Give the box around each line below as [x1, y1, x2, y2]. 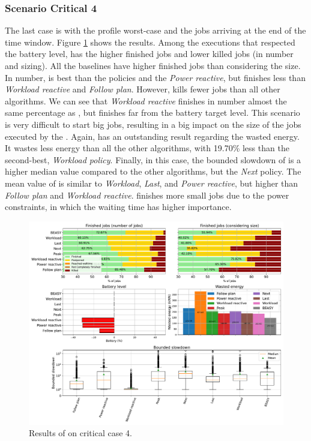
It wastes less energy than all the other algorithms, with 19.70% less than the [5, 142, 289, 154]
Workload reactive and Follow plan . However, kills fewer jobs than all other [5, 83, 280, 95]
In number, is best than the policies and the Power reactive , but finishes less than [5, 71, 306, 83]
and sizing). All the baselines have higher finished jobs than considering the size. [5, 59, 301, 71]
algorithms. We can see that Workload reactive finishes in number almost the [5, 94, 287, 107]
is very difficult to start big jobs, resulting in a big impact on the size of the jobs [5, 118, 301, 130]
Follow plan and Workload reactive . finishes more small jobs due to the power [5, 188, 289, 201]
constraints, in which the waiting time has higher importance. [5, 200, 232, 213]
